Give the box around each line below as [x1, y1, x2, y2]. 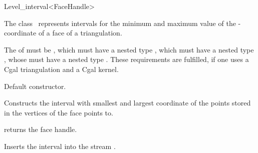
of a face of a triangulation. [38, 27, 122, 38]
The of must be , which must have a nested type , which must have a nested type [4, 44, 254, 54]
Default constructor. [4, 80, 66, 91]
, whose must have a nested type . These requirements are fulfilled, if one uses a [4, 54, 249, 64]
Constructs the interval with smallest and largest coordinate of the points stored [4, 97, 251, 108]
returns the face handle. [4, 124, 77, 134]
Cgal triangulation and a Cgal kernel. [4, 63, 119, 74]
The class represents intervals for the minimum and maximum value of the [4, 17, 236, 28]
